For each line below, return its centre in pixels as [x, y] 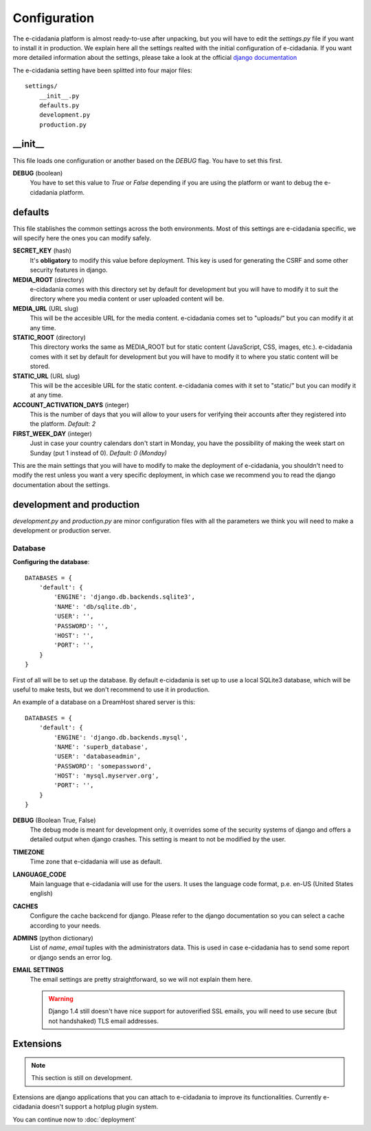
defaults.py [59, 105]
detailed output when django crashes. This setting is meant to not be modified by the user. [158, 839]
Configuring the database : [51, 562]
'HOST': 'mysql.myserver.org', [106, 776]
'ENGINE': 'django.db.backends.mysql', [121, 737]
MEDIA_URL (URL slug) [46, 308]
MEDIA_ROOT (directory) [49, 279]
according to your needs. [65, 925]
